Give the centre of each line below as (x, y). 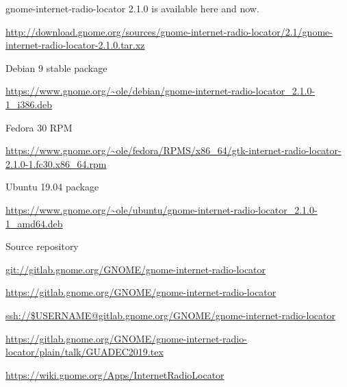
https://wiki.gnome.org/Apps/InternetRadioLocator (115, 374)
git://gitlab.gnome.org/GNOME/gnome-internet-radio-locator (136, 269)
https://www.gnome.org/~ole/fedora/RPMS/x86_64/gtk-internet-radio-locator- (173, 150)
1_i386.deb (29, 104)
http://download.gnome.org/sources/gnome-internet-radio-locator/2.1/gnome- (169, 31)
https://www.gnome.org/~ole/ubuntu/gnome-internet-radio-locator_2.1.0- (162, 209)
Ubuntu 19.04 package (52, 187)
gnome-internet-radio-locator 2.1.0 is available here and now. (132, 8)
